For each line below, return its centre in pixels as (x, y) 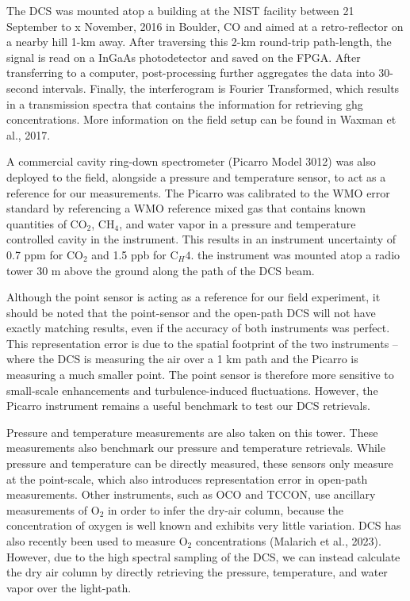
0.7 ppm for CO (45, 254)
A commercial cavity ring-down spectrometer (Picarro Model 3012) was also (191, 161)
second (23, 88)
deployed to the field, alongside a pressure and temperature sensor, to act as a (196, 176)
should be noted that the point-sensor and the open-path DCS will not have (191, 312)
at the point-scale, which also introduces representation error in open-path (187, 479)
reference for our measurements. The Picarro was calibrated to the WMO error (198, 192)
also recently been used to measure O (97, 541)
